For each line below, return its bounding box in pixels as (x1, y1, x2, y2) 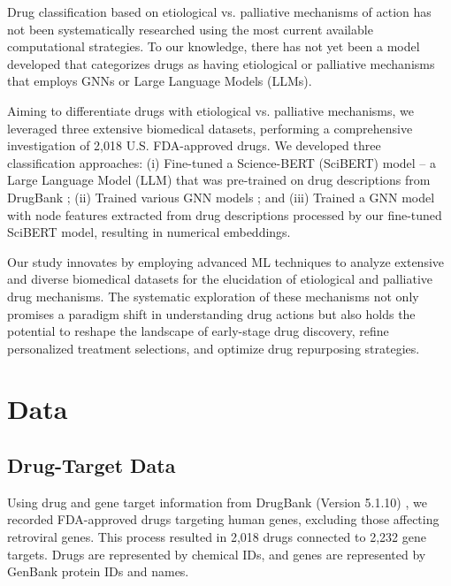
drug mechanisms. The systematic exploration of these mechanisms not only (7, 286, 419, 305)
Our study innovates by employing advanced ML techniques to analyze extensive (7, 252, 445, 270)
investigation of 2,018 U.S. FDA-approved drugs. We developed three (7, 136, 381, 155)
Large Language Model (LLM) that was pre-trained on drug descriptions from (7, 171, 431, 189)
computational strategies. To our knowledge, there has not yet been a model (7, 37, 420, 56)
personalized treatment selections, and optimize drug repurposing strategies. (7, 339, 420, 357)
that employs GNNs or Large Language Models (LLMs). (7, 72, 312, 90)
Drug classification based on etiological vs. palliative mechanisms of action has (7, 3, 432, 20)
